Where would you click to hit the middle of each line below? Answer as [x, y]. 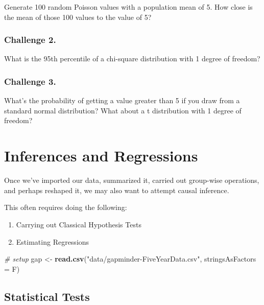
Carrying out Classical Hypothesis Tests [79, 224]
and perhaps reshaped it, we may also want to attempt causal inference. [117, 190]
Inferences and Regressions [101, 156]
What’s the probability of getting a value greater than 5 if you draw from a [122, 100]
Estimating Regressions [53, 241]
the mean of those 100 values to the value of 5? [78, 17]
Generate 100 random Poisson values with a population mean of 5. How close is [128, 7]
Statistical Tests [47, 296]
